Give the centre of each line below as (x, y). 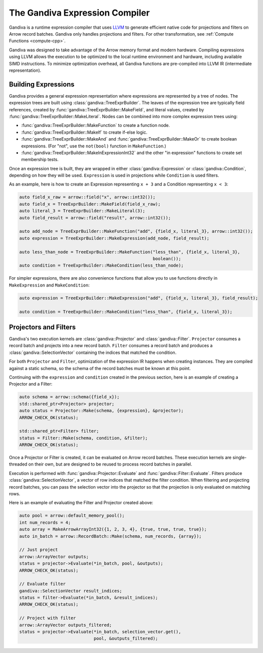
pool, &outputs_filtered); (126, 639)
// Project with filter (48, 618)
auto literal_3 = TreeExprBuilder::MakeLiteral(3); (82, 211)
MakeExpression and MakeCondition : (49, 285)
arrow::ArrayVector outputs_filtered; (66, 625)
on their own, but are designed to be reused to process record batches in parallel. (110, 464)
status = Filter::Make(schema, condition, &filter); (84, 438)
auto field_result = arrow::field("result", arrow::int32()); (95, 218)
